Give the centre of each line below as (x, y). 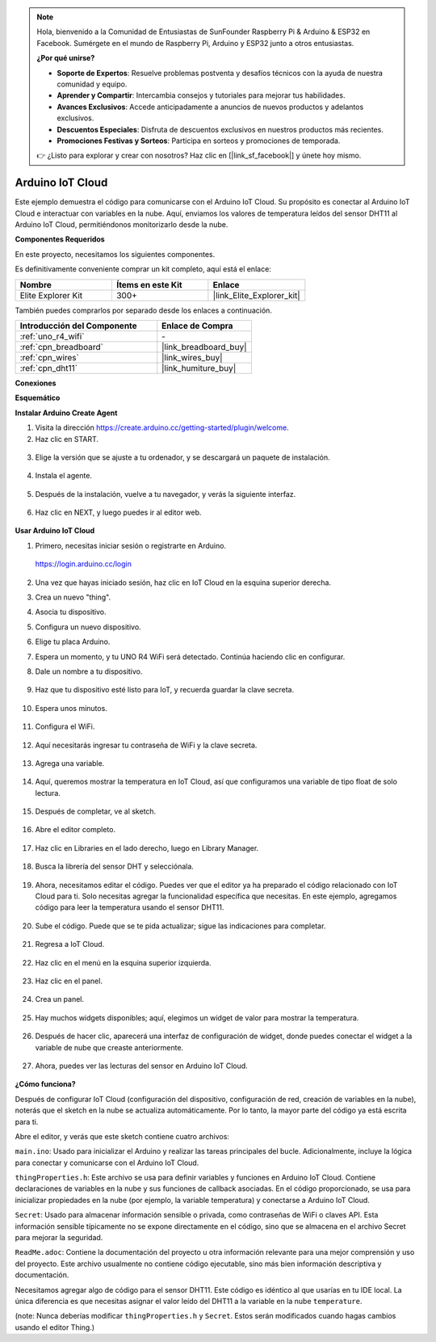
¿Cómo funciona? (45, 1084)
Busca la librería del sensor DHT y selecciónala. (114, 867)
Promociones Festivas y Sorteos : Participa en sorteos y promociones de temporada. (199, 141)
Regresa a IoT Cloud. (70, 944)
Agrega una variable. (70, 763)
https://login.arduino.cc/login (84, 564)
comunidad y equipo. (92, 84)
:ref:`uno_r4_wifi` (52, 336)
